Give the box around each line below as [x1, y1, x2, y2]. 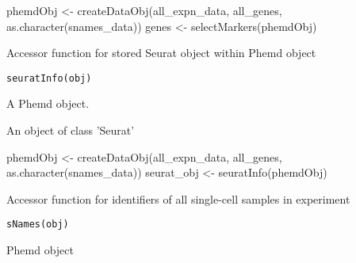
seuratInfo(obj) [6, 72, 92, 84]
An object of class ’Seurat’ [6, 122, 135, 139]
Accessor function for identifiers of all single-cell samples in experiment [6, 190, 350, 207]
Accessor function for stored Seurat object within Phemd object [6, 44, 316, 61]
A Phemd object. [6, 95, 90, 112]
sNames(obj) [6, 219, 69, 231]
